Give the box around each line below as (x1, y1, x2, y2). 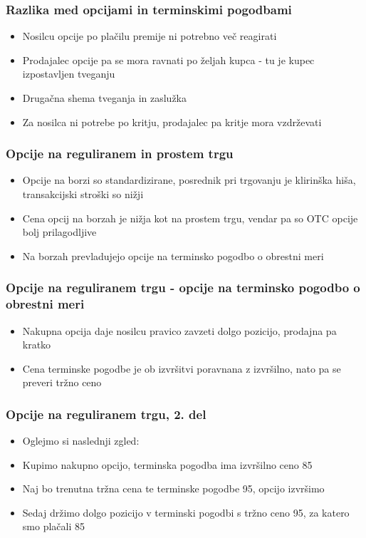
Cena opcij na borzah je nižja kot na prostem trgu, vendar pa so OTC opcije (22, 210, 358, 225)
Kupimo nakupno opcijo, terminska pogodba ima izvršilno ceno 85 (22, 457, 313, 472)
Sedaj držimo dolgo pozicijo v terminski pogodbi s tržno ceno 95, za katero (22, 505, 350, 519)
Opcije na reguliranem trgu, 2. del (6, 405, 206, 423)
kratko (22, 337, 51, 352)
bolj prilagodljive (22, 224, 97, 239)
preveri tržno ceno (22, 375, 102, 390)
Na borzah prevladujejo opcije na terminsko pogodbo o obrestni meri (22, 248, 324, 263)
